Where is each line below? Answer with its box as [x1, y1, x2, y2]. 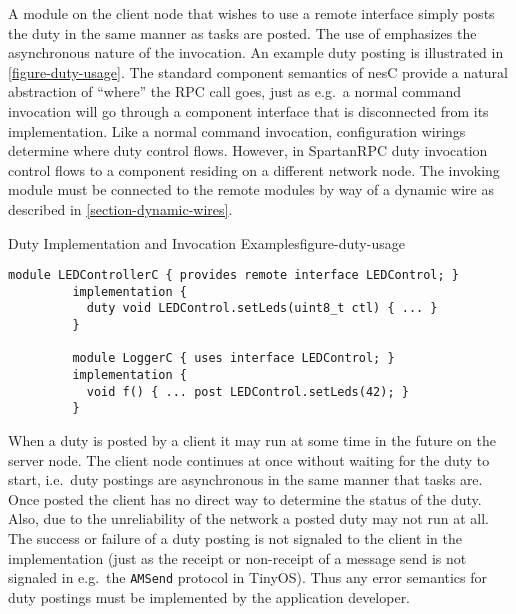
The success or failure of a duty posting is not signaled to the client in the [8, 528, 462, 548]
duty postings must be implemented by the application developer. [8, 586, 411, 607]
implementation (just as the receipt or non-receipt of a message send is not [8, 547, 467, 568]
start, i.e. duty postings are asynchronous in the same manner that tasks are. [8, 469, 483, 490]
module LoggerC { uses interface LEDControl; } [72, 351, 395, 366]
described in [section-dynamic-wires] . [8, 198, 233, 219]
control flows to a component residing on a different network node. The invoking [8, 159, 500, 180]
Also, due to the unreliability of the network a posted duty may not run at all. [8, 508, 489, 529]
